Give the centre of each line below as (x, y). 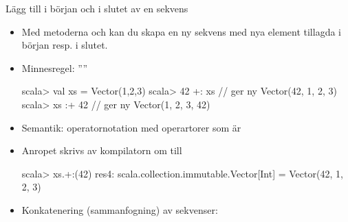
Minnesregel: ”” (55, 67)
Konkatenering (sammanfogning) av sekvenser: (120, 209)
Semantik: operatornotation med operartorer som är (131, 127)
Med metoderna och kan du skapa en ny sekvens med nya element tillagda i (181, 31)
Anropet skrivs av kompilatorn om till (102, 150)
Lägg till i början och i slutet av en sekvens (97, 8)
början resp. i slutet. (65, 45)
